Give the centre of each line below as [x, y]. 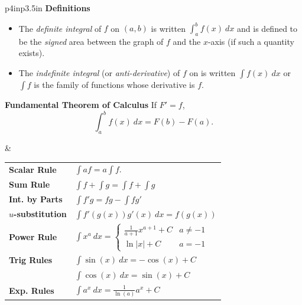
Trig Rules [31, 259]
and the [187, 41]
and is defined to [267, 28]
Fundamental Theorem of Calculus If [81, 105]
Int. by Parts [36, 199]
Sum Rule [30, 184]
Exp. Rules [32, 290]
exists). [32, 53]
